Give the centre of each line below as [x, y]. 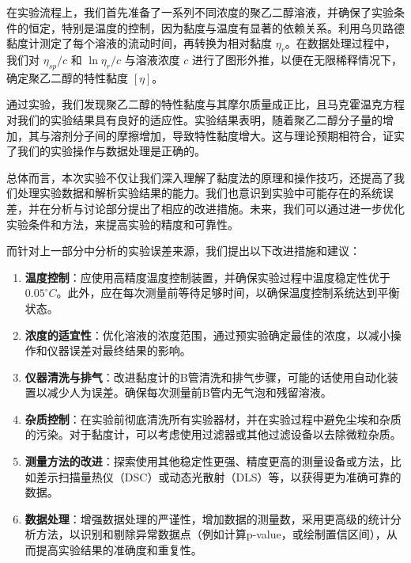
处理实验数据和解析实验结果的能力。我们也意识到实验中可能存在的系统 [200, 193]
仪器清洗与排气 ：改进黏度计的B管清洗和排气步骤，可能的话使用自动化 [206, 377]
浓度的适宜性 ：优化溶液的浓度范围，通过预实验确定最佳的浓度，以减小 [207, 335]
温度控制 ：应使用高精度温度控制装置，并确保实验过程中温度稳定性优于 [207, 277]
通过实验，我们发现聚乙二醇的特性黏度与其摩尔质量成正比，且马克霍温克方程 [205, 104]
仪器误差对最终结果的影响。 [119, 350]
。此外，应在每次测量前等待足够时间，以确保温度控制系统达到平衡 [228, 293]
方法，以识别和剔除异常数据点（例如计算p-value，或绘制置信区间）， [211, 534]
